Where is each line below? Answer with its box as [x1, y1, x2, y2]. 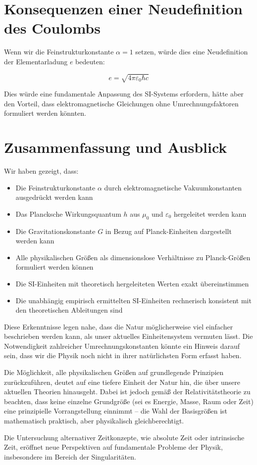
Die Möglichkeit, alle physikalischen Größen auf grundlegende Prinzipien [4, 367, 224, 377]
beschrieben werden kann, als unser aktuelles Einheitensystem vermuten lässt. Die [4, 331, 253, 341]
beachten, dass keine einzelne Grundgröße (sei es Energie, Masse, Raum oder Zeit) [4, 396, 254, 406]
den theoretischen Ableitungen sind [15, 305, 123, 315]
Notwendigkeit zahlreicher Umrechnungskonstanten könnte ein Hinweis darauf [4, 340, 240, 351]
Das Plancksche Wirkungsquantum [15, 208, 121, 219]
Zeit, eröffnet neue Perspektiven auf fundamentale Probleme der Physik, [4, 442, 223, 452]
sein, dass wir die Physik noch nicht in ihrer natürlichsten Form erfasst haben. [4, 350, 242, 361]
